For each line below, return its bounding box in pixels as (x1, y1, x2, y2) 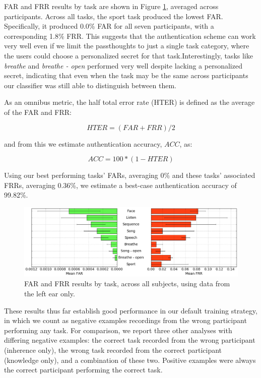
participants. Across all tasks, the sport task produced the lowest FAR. (4, 11, 223, 21)
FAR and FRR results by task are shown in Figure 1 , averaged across (4, 1, 219, 11)
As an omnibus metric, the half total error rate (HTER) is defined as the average (4, 97, 255, 107)
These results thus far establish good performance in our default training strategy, (4, 305, 257, 316)
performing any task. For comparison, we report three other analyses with (4, 325, 232, 335)
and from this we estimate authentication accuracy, (4, 138, 162, 149)
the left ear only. (24, 288, 75, 298)
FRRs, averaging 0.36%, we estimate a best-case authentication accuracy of (4, 179, 237, 190)
